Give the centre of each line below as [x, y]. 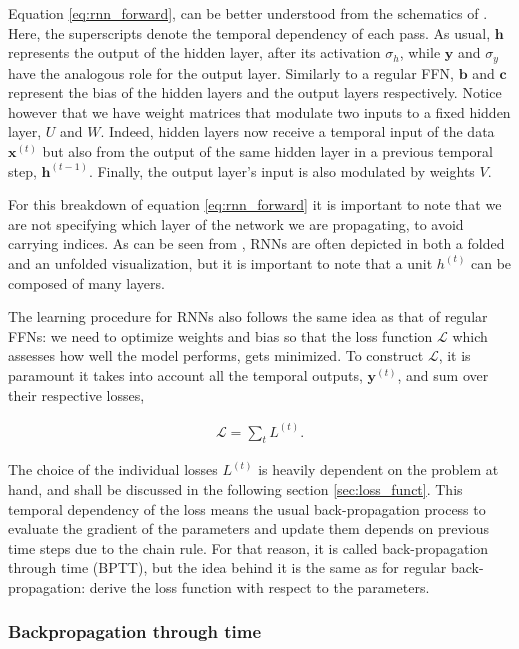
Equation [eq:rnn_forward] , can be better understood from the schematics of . [248, 13]
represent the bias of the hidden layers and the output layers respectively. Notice [255, 92]
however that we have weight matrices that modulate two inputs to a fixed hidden [259, 111]
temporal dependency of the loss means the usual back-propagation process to [247, 508]
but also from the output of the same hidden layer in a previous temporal [267, 151]
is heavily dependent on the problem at [378, 469]
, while [420, 52]
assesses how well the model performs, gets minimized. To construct [216, 355]
